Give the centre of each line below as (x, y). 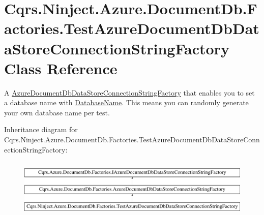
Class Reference (61, 68)
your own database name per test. (57, 112)
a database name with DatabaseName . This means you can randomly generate (126, 102)
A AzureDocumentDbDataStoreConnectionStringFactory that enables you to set (129, 92)
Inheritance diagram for (41, 129)
